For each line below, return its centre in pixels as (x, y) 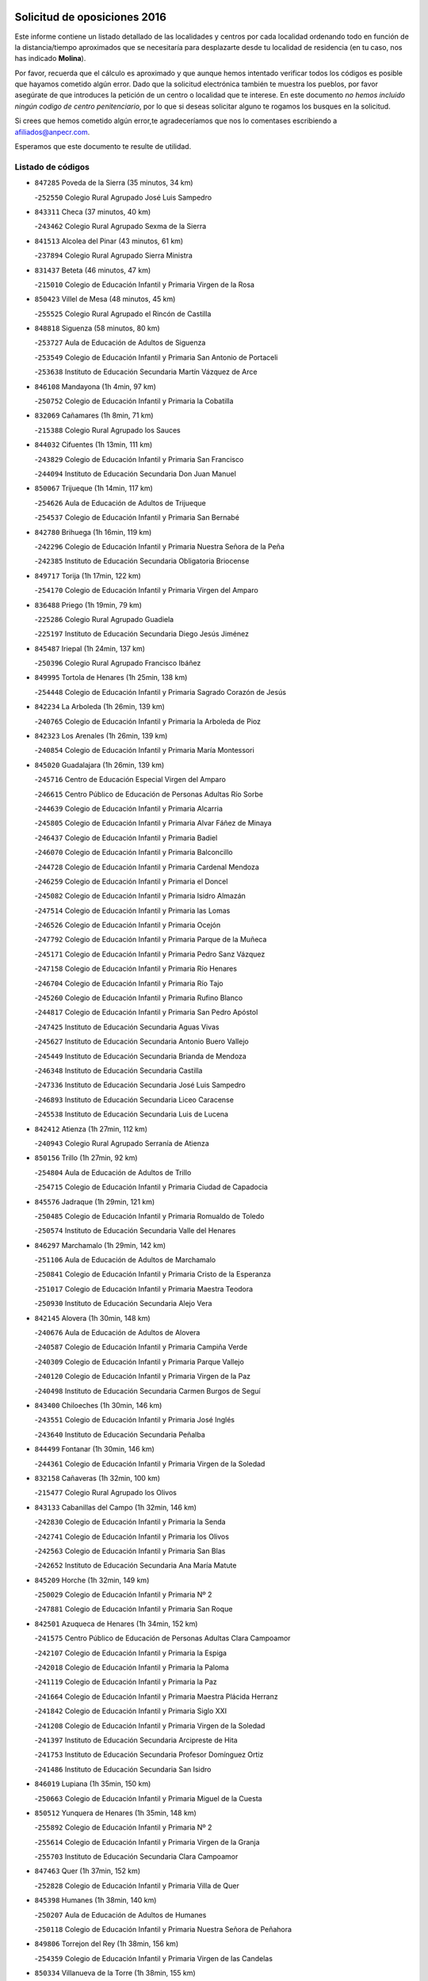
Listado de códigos (52, 166)
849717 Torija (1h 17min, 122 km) (88, 575)
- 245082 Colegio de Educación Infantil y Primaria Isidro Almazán (140, 896)
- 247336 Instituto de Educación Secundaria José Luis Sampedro (140, 1085)
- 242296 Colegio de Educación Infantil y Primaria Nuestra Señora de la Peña (159, 546)
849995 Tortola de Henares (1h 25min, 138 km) (111, 678)
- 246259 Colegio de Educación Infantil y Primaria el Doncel (131, 881)
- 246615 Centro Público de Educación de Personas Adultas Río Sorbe (149, 794)
